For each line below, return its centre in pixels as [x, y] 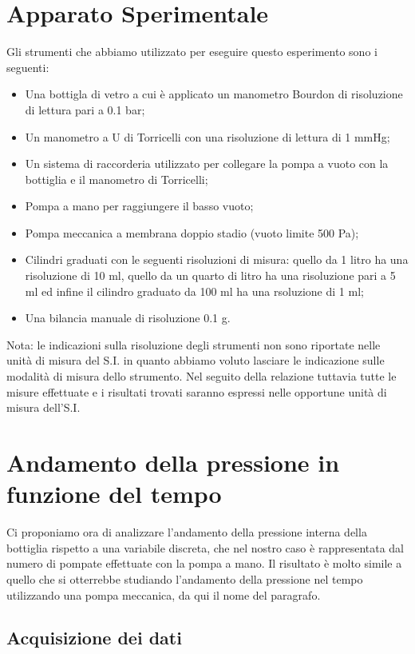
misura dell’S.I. [43, 407]
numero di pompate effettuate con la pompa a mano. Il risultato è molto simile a [204, 563]
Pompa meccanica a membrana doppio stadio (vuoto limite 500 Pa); [192, 232]
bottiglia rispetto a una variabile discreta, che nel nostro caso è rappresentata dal [206, 547]
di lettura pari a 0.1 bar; [85, 109]
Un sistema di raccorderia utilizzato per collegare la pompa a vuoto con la [207, 163]
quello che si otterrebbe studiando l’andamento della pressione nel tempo [185, 578]
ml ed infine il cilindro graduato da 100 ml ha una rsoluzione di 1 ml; [194, 291]
